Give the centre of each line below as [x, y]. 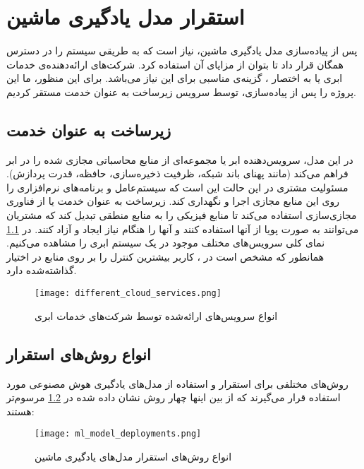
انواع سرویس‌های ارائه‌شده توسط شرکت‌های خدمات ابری [156, 315]
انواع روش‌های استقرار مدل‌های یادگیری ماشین [133, 456]
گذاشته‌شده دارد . [42, 270]
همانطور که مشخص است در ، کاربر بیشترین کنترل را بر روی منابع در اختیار [165, 256]
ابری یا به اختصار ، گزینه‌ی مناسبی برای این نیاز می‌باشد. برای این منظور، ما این [175, 78]
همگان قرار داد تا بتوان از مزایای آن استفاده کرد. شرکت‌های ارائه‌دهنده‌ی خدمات [175, 64]
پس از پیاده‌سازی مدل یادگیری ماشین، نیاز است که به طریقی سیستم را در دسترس [182, 51]
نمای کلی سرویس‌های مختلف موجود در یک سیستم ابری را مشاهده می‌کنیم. [166, 243]
